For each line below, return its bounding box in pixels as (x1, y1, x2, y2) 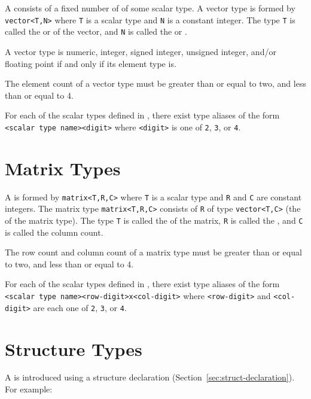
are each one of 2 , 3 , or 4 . (33, 301, 127, 313)
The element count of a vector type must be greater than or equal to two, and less (5, 77, 306, 90)
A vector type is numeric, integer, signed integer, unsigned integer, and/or (5, 45, 276, 57)
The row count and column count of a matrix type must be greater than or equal (5, 246, 302, 258)
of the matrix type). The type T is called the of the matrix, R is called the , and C (5, 214, 303, 226)
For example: (5, 383, 53, 395)
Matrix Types (5, 156, 121, 180)
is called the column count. (5, 226, 103, 238)
